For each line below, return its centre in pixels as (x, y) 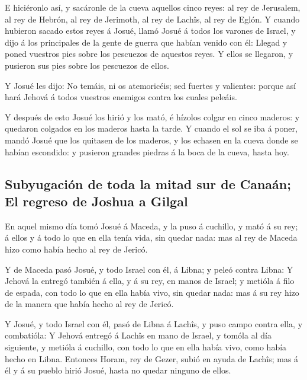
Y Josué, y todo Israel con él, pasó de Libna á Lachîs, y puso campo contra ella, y (154, 323)
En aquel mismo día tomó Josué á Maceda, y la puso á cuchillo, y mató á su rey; (151, 226)
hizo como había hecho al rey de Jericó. (76, 249)
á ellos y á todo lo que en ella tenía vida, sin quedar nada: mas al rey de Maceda (151, 237)
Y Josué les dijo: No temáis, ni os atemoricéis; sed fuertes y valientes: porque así (151, 85)
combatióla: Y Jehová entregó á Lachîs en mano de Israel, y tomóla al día (138, 335)
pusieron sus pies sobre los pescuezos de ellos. (87, 65)
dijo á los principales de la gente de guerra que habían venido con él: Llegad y (146, 42)
